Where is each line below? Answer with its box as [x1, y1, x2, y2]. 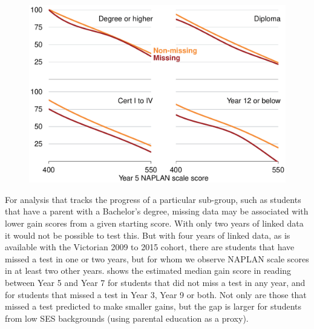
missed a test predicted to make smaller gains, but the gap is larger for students [5, 300, 301, 313]
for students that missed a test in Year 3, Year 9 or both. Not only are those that [5, 288, 307, 301]
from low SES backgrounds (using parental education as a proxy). [5, 311, 249, 324]
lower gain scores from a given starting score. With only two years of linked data [5, 216, 304, 229]
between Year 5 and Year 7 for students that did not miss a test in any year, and [5, 276, 306, 288]
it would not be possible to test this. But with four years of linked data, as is [5, 228, 290, 241]
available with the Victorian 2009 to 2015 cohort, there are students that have [5, 241, 295, 253]
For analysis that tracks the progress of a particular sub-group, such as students [5, 193, 301, 205]
